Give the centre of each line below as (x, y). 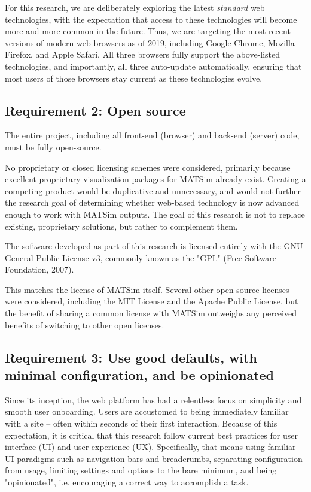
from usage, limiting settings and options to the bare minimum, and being (141, 470)
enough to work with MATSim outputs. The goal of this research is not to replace (155, 214)
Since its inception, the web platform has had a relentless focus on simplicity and (153, 399)
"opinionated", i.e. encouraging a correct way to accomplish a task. (127, 482)
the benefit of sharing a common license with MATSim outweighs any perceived (151, 313)
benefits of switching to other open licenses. (85, 325)
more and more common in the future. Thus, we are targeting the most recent (148, 31)
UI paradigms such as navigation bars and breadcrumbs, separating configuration (154, 458)
